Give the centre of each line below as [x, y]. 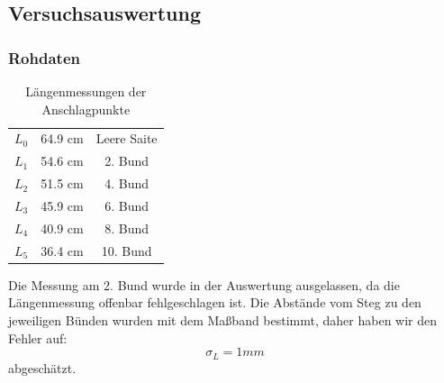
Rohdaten [44, 57]
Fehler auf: [38, 337]
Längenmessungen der [86, 91]
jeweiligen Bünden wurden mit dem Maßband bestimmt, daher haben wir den [223, 319]
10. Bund [127, 250]
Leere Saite [127, 138]
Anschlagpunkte [86, 109]
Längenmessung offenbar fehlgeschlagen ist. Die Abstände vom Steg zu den [215, 302]
